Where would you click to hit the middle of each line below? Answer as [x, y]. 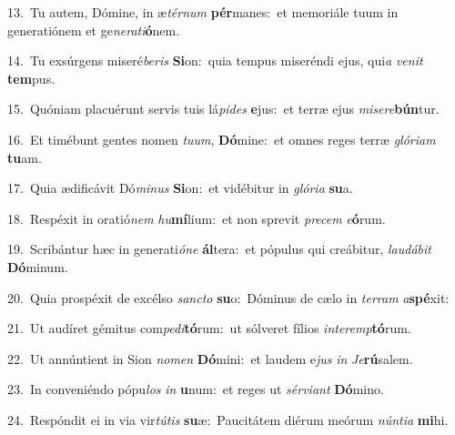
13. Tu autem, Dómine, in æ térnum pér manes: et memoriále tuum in [203, 12]
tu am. [25, 157]
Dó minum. [38, 266]
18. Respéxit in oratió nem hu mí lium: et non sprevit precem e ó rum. [197, 218]
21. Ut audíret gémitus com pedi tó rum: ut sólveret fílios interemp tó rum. [209, 328]
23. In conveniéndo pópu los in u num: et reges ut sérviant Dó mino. [196, 389]
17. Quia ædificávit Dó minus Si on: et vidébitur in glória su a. [180, 188]
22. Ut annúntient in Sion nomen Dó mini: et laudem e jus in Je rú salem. [210, 358]
